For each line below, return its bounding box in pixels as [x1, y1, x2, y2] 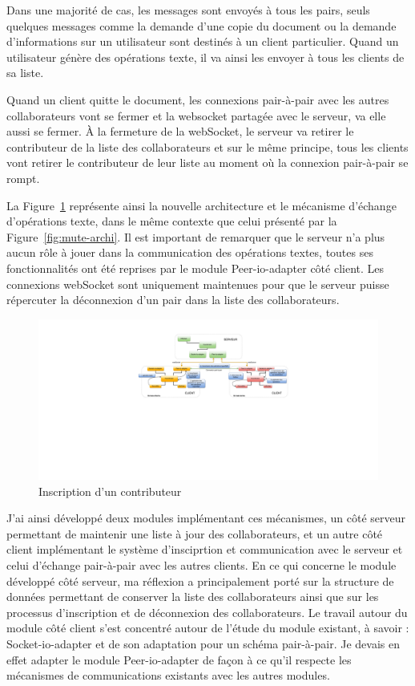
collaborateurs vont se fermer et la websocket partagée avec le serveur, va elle [6, 107, 386, 124]
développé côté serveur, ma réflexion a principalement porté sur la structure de [6, 572, 394, 589]
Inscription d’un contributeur [38, 482, 182, 499]
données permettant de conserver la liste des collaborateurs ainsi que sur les [6, 588, 379, 605]
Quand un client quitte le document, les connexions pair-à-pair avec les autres [6, 91, 389, 108]
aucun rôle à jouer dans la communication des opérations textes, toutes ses [6, 244, 373, 261]
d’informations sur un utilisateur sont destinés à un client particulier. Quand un [6, 33, 399, 50]
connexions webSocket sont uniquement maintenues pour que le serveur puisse [6, 275, 389, 292]
